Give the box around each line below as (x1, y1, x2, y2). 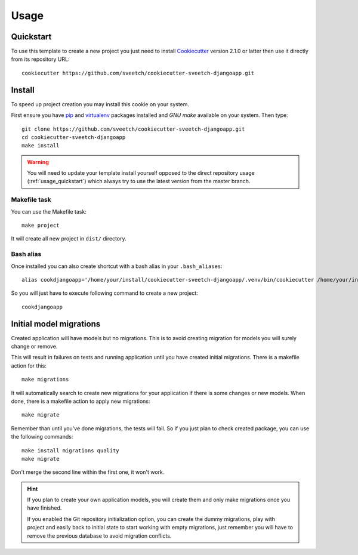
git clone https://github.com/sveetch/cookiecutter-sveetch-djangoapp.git (21, 125, 245, 132)
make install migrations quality (21, 447, 119, 454)
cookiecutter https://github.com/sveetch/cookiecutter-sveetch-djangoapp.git (21, 69, 255, 76)
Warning (27, 158, 49, 165)
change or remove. (11, 343, 58, 350)
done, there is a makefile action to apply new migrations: (11, 397, 150, 405)
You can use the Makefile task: (11, 208, 87, 215)
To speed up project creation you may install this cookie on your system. (11, 100, 190, 107)
